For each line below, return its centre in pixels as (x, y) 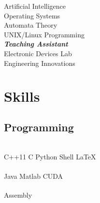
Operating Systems (32, 15)
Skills (22, 96)
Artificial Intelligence (35, 6)
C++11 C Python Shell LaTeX (50, 157)
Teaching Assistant (36, 44)
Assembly (18, 195)
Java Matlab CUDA (34, 176)
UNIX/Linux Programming (44, 34)
